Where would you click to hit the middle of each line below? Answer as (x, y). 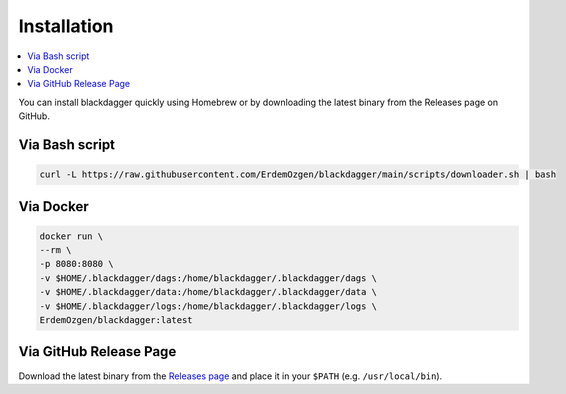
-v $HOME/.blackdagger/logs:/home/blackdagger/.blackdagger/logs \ (208, 306)
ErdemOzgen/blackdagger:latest (116, 320)
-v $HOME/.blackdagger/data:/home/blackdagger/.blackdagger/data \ (208, 292)
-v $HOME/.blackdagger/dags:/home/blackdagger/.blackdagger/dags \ (208, 278)
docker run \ (71, 236)
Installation (66, 26)
